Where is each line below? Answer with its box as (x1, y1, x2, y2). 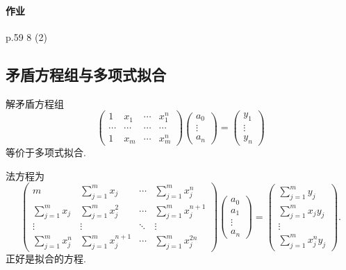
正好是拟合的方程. (6, 251, 86, 266)
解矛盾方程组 (6, 96, 64, 110)
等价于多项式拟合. (6, 145, 86, 160)
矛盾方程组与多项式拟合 (6, 63, 166, 85)
